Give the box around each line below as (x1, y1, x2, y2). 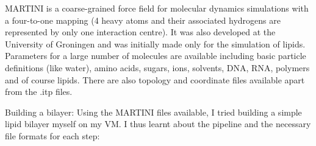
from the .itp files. (5, 85, 73, 98)
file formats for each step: (5, 129, 100, 142)
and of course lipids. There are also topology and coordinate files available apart (5, 73, 305, 86)
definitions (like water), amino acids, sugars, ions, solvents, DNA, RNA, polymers (5, 61, 310, 74)
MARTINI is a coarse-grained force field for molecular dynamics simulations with (5, 2, 309, 14)
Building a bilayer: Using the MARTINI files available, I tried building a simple (5, 105, 302, 118)
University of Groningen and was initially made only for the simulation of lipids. (5, 37, 306, 50)
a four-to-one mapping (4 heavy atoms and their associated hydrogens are (5, 13, 281, 26)
